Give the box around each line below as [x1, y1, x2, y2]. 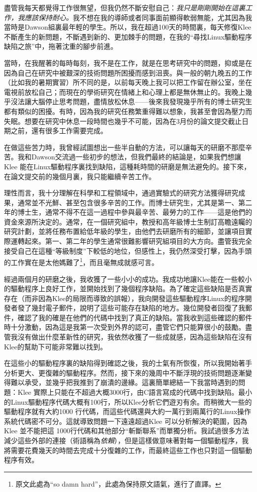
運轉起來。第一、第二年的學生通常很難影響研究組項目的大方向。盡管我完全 [10, 236, 252, 246]
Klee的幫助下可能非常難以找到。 [4, 341, 107, 351]
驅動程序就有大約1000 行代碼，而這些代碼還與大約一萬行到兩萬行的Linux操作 [4, 406, 251, 416]
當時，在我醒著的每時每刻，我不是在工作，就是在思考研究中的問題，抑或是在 [4, 57, 252, 68]
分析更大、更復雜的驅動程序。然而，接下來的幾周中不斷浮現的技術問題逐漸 [4, 367, 245, 378]
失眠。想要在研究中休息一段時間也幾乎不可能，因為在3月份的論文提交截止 [4, 115, 242, 126]
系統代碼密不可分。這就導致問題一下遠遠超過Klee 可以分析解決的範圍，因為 [4, 416, 247, 426]
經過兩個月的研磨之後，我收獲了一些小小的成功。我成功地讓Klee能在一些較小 [4, 273, 252, 284]
